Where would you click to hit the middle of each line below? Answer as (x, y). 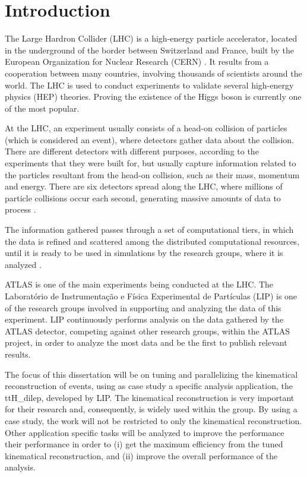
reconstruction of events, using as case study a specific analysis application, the (149, 386)
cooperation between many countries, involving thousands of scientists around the (153, 73)
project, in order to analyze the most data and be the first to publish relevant (146, 342)
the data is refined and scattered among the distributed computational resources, (152, 241)
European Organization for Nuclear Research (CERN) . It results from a (137, 61)
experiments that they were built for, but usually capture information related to (151, 163)
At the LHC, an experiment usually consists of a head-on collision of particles (146, 128)
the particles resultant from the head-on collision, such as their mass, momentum (152, 174)
